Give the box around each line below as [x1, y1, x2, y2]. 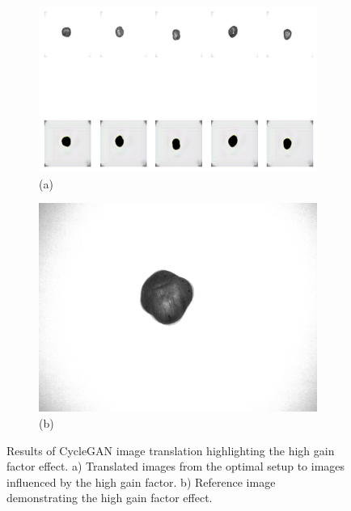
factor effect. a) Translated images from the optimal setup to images [6, 458, 345, 475]
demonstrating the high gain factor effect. [6, 489, 213, 506]
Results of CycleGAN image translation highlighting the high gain [6, 441, 335, 458]
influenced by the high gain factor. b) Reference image [6, 473, 276, 490]
